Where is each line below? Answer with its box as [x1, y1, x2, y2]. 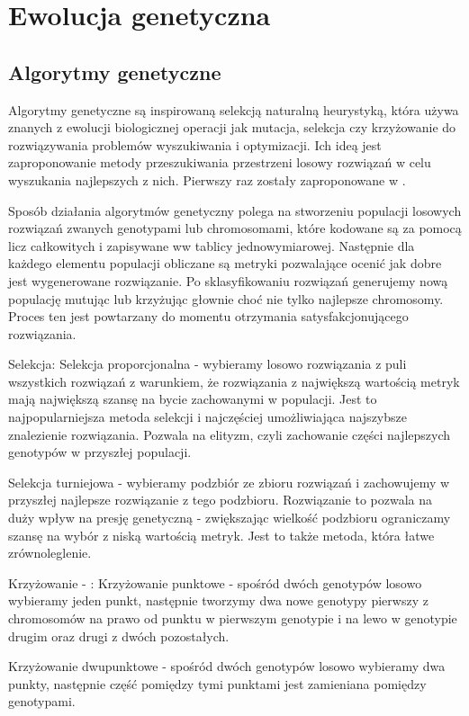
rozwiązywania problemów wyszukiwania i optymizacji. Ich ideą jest [8, 135, 382, 154]
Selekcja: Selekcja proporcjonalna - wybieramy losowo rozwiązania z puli [8, 354, 407, 373]
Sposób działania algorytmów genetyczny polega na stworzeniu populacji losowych [8, 201, 462, 219]
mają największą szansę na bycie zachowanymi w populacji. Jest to [8, 389, 377, 408]
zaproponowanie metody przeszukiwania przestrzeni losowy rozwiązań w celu [8, 153, 431, 172]
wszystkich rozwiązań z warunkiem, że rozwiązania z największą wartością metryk [8, 371, 460, 390]
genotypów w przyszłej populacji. [8, 443, 192, 461]
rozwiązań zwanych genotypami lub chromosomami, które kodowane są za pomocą [8, 219, 462, 237]
